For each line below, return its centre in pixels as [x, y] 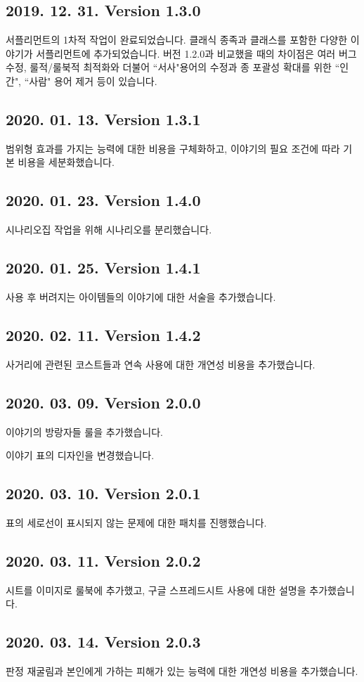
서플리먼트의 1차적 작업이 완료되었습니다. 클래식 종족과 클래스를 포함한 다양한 [177, 40]
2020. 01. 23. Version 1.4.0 [103, 200]
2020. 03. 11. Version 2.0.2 [103, 560]
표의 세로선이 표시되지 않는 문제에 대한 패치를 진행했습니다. [136, 522]
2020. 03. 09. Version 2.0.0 [103, 402]
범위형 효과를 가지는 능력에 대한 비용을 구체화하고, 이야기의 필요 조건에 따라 [173, 148]
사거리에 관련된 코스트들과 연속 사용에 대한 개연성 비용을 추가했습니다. [161, 364]
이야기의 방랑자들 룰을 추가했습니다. [84, 431]
